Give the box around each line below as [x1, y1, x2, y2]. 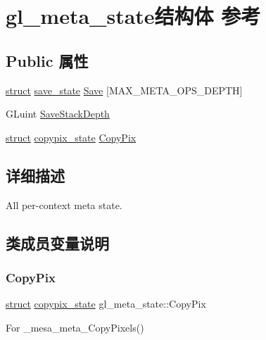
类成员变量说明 [6, 232, 109, 253]
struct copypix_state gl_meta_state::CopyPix [6, 296, 206, 311]
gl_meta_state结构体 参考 [6, 1, 261, 30]
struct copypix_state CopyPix [6, 130, 137, 144]
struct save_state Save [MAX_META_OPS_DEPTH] [6, 82, 243, 97]
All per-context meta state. [6, 197, 122, 212]
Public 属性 [6, 49, 89, 71]
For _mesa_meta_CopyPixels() [6, 320, 144, 334]
